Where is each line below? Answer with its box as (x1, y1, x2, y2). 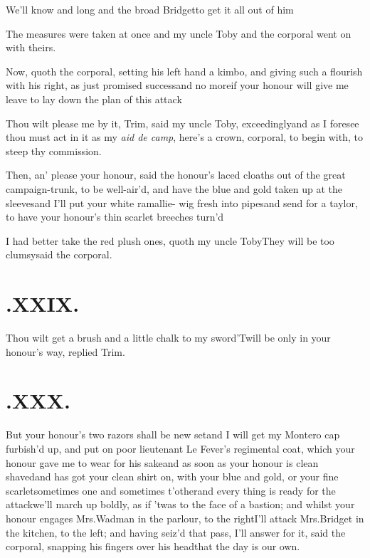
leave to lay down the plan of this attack (6, 91, 182, 106)
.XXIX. (6, 289, 80, 318)
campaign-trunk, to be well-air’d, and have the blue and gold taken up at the (6, 181, 343, 196)
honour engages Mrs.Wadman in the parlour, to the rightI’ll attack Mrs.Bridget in (6, 510, 364, 525)
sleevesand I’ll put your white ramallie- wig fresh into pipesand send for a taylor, (6, 195, 358, 210)
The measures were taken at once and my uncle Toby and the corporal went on (6, 26, 351, 41)
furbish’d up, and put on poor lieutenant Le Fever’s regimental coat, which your (6, 441, 355, 456)
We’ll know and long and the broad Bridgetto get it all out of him (6, 2, 294, 16)
